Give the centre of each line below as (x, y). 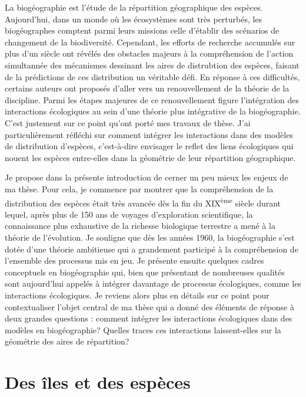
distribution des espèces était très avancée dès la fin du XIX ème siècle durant (143, 202)
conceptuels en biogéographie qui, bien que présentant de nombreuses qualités (145, 272)
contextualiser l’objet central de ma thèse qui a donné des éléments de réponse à (149, 306)
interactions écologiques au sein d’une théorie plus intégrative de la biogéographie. (153, 111)
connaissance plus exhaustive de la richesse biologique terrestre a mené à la (140, 226)
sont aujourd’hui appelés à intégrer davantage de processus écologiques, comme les (153, 283)
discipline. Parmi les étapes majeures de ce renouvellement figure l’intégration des (152, 99)
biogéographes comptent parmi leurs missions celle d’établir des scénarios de (142, 30)
